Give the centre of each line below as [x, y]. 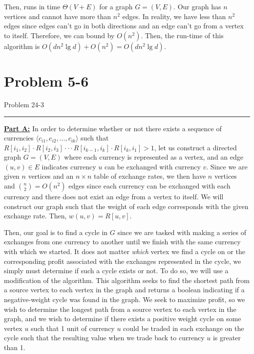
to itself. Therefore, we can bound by [59, 35]
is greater [227, 338]
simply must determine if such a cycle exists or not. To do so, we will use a [116, 271]
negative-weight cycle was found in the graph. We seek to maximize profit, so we [125, 299]
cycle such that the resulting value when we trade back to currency [104, 338]
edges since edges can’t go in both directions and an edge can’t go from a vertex [124, 26]
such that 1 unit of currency [73, 328]
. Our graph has [197, 6]
